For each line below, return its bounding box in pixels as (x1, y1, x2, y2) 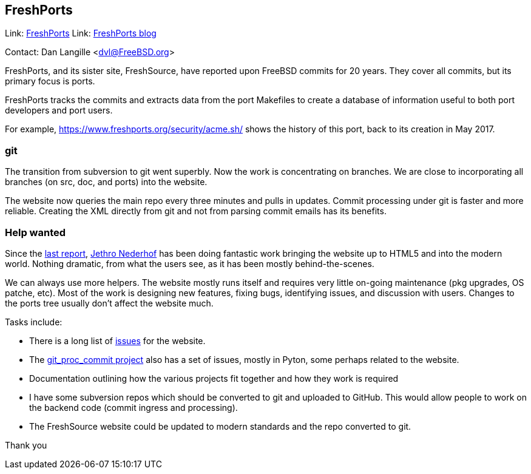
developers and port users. (5, 105, 113, 116)
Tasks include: (5, 316, 63, 327)
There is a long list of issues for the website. (29, 335, 206, 346)
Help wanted (5, 226, 66, 239)
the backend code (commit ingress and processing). (29, 402, 238, 413)
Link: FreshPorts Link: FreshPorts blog (5, 28, 157, 39)
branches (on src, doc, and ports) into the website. (5, 177, 208, 188)
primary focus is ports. (5, 76, 95, 87)
